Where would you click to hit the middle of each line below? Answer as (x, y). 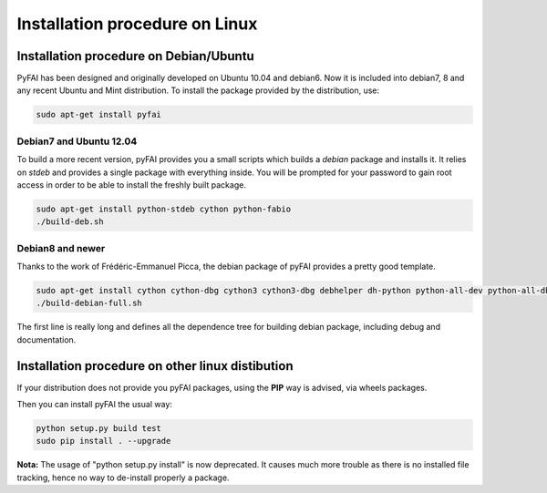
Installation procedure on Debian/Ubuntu (135, 56)
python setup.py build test (98, 429)
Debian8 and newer (61, 248)
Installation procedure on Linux (137, 24)
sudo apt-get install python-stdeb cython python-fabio (164, 209)
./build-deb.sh (70, 222)
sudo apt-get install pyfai (98, 115)
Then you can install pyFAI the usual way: (95, 405)
